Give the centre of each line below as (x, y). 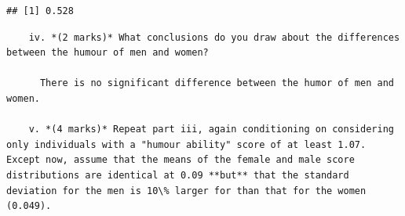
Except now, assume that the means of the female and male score (181, 160)
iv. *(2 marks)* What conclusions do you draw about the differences (214, 37)
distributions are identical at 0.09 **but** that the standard (178, 175)
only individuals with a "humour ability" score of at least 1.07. (186, 144)
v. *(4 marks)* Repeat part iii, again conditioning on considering (211, 130)
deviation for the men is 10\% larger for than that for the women (186, 191)
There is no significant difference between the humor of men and (217, 83)
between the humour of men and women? (108, 53)
